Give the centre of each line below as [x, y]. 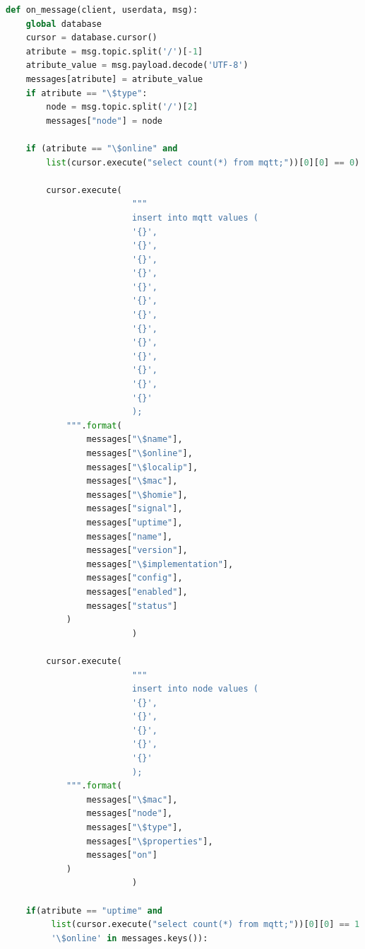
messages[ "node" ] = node [104, 121]
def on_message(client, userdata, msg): [102, 10]
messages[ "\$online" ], [139, 453]
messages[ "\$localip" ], [142, 467]
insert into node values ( [195, 689]
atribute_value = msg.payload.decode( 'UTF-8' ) [137, 65]
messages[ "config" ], [134, 578]
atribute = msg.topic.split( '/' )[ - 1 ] [114, 51]
